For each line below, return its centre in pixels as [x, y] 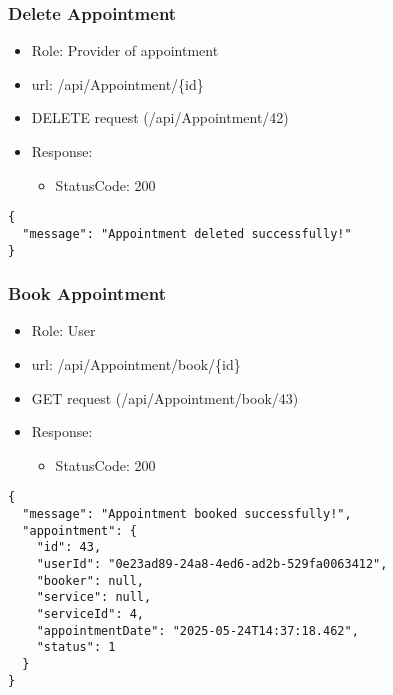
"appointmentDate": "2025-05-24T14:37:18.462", [197, 630]
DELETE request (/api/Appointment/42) [160, 117]
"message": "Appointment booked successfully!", [187, 514]
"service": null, [94, 597]
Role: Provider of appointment [125, 50]
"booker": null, [90, 580]
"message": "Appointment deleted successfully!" [187, 233]
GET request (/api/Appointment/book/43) [165, 397]
